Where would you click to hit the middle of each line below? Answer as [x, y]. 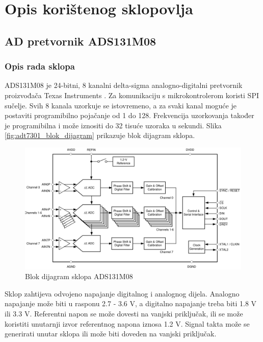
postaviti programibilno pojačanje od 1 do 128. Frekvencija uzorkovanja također [129, 115]
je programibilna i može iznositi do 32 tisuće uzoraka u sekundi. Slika [113, 125]
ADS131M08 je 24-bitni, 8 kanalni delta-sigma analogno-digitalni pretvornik [124, 85]
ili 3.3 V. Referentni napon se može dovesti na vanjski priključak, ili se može [124, 313]
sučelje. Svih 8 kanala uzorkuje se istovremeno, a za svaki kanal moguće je [121, 105]
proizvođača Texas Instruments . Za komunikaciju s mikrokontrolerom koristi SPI [132, 95]
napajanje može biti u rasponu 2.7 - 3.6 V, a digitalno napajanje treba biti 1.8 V [131, 303]
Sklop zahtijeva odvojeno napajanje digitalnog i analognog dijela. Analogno [122, 293]
